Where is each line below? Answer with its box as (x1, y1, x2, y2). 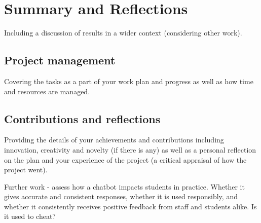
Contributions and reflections (4, 110, 161, 126)
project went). (4, 164, 48, 175)
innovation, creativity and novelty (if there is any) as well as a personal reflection (4, 144, 256, 155)
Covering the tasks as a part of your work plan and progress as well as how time (4, 76, 253, 86)
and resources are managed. (4, 86, 90, 96)
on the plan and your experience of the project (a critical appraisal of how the (4, 154, 247, 165)
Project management (4, 52, 116, 68)
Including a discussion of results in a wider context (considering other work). (4, 27, 242, 38)
